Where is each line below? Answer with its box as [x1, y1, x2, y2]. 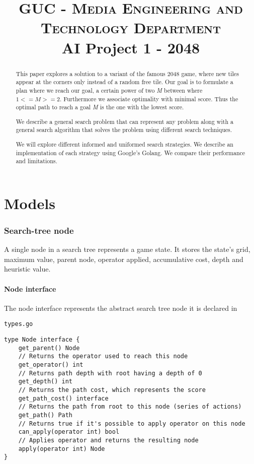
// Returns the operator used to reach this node [18, 353, 188, 360]
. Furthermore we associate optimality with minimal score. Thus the [59, 94, 238, 103]
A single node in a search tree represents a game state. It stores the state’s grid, [4, 244, 250, 254]
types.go [4, 320, 33, 328]
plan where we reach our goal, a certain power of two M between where [16, 86, 203, 94]
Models [4, 192, 55, 213]
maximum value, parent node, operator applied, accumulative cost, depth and [4, 253, 243, 264]
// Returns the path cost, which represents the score [18, 386, 206, 394]
